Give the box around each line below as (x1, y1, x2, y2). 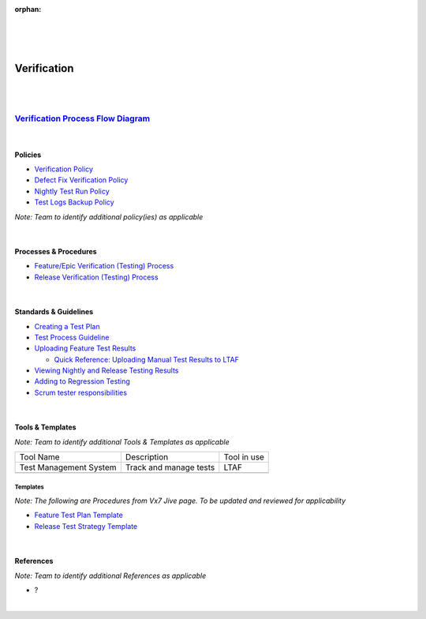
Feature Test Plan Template (34, 510, 124, 520)
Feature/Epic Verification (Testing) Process (34, 261, 174, 271)
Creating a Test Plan (34, 321, 100, 331)
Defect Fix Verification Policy (34, 175, 129, 185)
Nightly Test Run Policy (34, 186, 110, 196)
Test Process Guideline (34, 332, 110, 342)
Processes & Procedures (14, 246, 98, 256)
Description (125, 452, 169, 463)
